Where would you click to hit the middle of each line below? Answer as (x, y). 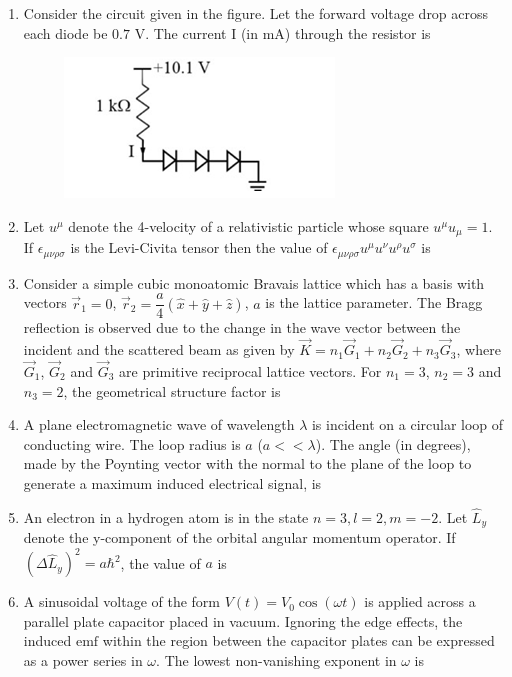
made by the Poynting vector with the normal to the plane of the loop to (247, 463)
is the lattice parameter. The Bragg (374, 302)
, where (478, 349)
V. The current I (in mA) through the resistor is (282, 32)
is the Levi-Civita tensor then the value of (199, 247)
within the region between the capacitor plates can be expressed (298, 640)
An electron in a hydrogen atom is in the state (166, 516)
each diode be (65, 32)
